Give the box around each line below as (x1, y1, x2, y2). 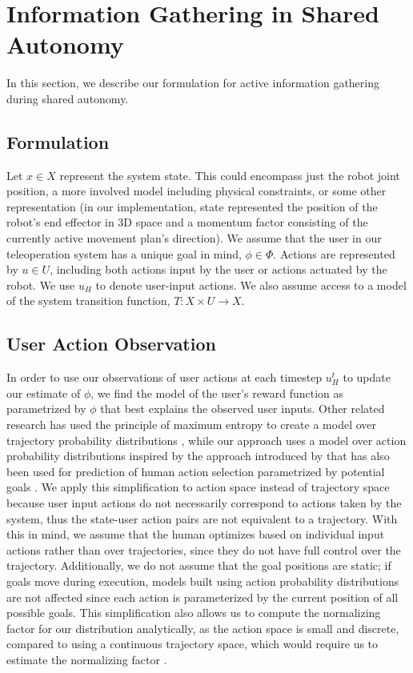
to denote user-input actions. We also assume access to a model (95, 276, 407, 293)
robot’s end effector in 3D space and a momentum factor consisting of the (6, 214, 368, 230)
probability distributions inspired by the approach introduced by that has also (6, 447, 390, 464)
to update (343, 369, 391, 386)
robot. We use (6, 276, 75, 293)
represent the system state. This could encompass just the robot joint (59, 166, 400, 183)
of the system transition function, (6, 292, 170, 309)
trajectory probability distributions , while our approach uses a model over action (6, 431, 407, 448)
